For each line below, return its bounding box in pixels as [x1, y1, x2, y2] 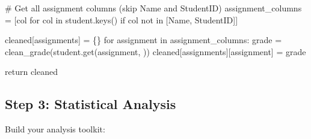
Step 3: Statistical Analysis [5, 95, 176, 113]
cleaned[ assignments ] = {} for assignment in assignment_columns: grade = [5, 34, 282, 46]
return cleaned [5, 65, 58, 78]
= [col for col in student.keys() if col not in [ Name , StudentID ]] [5, 13, 238, 26]
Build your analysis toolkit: [5, 123, 105, 135]
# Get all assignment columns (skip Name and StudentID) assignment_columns [5, 2, 302, 14]
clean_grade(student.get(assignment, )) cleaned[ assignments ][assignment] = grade [5, 45, 306, 58]
